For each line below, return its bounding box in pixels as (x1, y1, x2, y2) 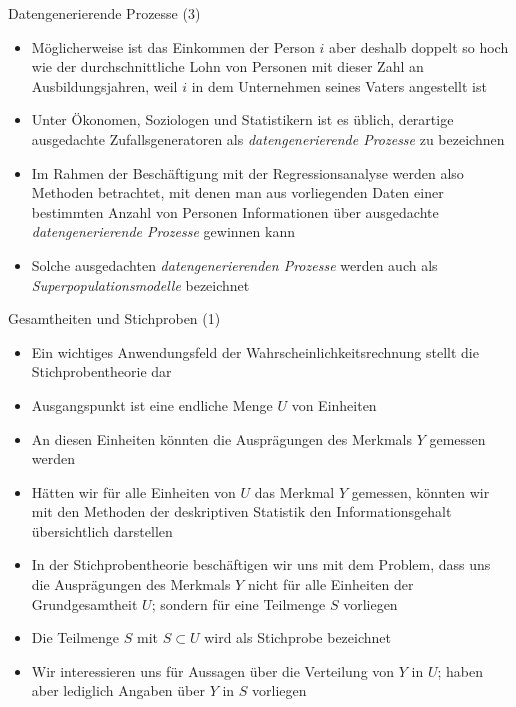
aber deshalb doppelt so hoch (329, 36, 509, 57)
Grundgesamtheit (31, 593, 138, 614)
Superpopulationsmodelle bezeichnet (31, 274, 250, 295)
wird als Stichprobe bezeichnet (204, 627, 391, 648)
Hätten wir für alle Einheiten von (31, 481, 236, 502)
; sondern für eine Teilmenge (151, 593, 326, 614)
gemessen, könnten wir (351, 481, 490, 502)
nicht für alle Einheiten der (247, 574, 414, 595)
